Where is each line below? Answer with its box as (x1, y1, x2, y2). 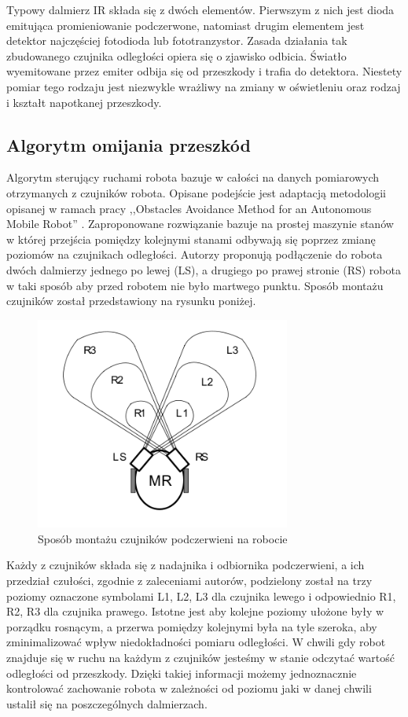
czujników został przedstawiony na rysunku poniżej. (6, 292, 256, 309)
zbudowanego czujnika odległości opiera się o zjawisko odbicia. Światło (6, 47, 347, 64)
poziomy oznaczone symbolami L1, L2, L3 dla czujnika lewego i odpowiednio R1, (6, 587, 396, 604)
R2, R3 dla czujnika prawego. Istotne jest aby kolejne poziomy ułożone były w (6, 603, 384, 620)
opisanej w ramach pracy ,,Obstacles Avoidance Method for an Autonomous (6, 200, 372, 216)
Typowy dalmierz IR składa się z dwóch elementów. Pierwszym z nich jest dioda (6, 2, 395, 17)
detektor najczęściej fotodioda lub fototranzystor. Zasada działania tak (6, 32, 347, 49)
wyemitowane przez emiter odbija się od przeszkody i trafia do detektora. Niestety (6, 63, 402, 79)
